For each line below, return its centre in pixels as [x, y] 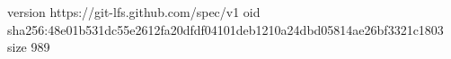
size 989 [29, 47]
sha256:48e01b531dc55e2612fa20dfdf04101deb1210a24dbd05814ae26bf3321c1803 [225, 29]
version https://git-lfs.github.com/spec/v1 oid [134, 12]
